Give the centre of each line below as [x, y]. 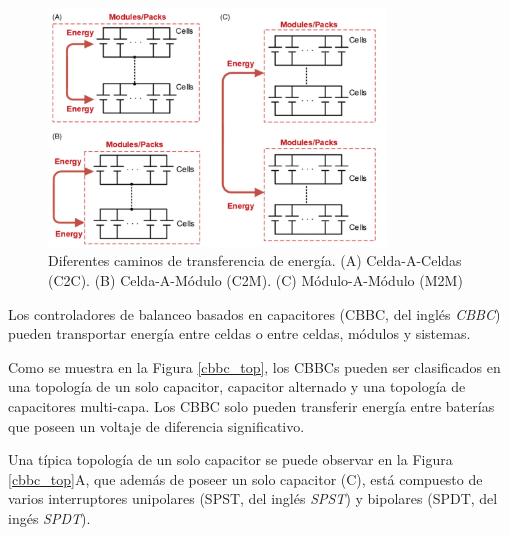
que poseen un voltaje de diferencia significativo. [156, 425]
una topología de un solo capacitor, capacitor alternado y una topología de [237, 386]
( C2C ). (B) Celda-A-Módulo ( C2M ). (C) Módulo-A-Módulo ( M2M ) [255, 280]
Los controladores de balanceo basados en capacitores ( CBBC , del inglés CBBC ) [254, 313]
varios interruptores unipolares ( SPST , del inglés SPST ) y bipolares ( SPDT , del [253, 498]
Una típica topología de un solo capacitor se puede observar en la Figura [230, 459]
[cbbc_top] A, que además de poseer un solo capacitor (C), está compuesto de [245, 478]
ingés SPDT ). [49, 517]
